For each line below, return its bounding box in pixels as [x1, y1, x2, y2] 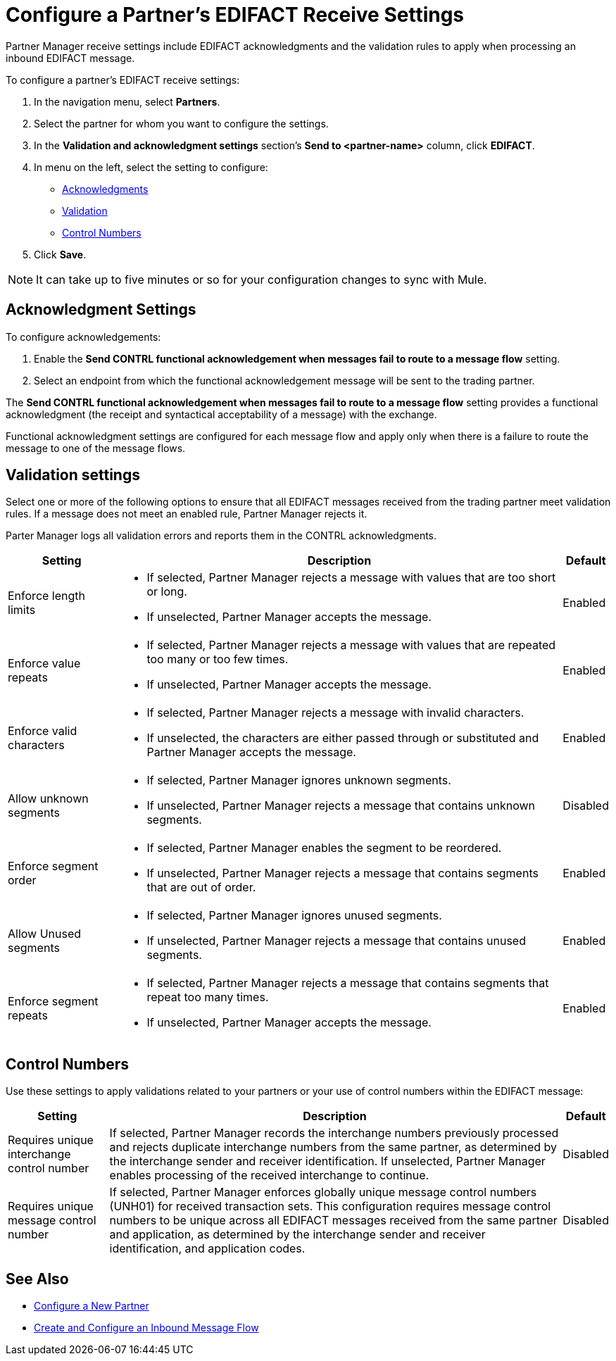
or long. [146, 584, 187, 599]
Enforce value [8, 656, 81, 671]
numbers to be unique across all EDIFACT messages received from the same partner [109, 1213, 558, 1228]
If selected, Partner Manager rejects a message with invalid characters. [146, 705, 524, 720]
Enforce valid [8, 724, 77, 739]
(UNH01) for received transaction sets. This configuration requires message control [109, 1199, 551, 1214]
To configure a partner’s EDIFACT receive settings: [6, 73, 240, 86]
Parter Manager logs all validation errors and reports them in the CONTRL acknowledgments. [6, 529, 437, 542]
